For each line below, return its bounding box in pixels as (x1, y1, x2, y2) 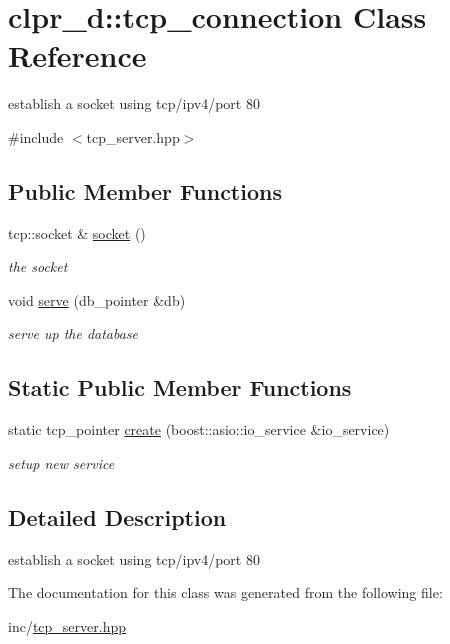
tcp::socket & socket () (8, 222, 146, 243)
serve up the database (8, 323, 139, 344)
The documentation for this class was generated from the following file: (8, 582, 443, 603)
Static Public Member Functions (8, 372, 352, 403)
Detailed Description (8, 501, 227, 532)
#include (8, 126, 64, 147)
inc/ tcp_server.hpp (8, 615, 127, 636)
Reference (8, 35, 147, 76)
